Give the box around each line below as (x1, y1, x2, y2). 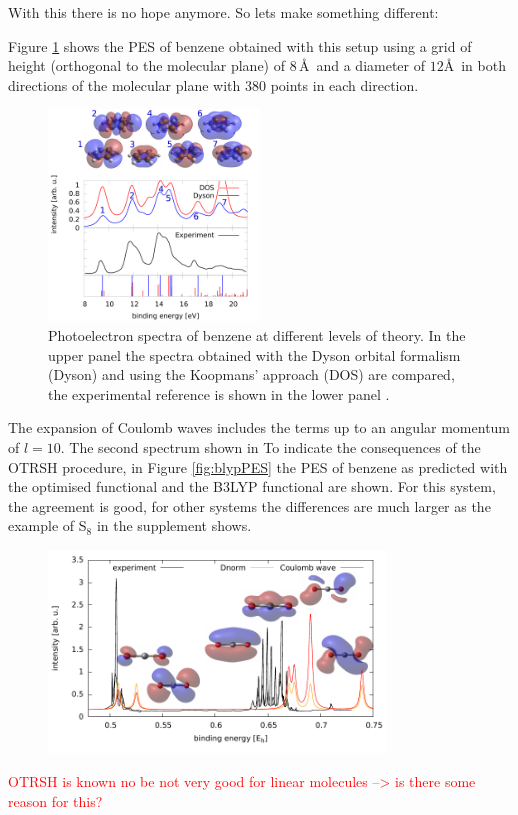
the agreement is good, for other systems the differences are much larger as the (8, 495, 491, 516)
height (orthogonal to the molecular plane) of (8, 55, 285, 76)
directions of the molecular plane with (8, 74, 241, 95)
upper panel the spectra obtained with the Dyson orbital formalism (48, 344, 461, 365)
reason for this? (8, 790, 103, 811)
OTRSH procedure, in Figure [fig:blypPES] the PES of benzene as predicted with (8, 456, 508, 477)
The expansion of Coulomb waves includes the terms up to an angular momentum (8, 417, 511, 438)
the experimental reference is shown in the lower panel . (48, 383, 390, 404)
